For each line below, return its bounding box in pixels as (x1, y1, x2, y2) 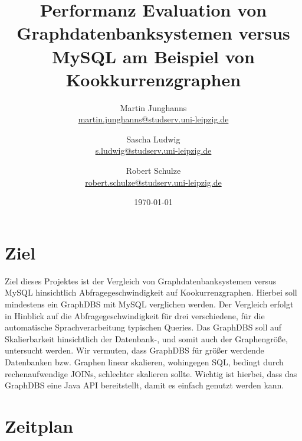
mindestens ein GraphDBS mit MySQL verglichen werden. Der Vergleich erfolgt (5, 297, 294, 310)
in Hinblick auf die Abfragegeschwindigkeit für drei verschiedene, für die (5, 309, 265, 322)
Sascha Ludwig (126, 132, 180, 145)
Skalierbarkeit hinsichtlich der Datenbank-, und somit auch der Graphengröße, (5, 332, 288, 345)
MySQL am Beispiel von (52, 44, 255, 68)
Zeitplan (5, 413, 74, 437)
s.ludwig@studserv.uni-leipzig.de (95, 144, 212, 157)
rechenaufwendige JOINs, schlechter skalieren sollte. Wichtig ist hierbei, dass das (5, 367, 297, 380)
